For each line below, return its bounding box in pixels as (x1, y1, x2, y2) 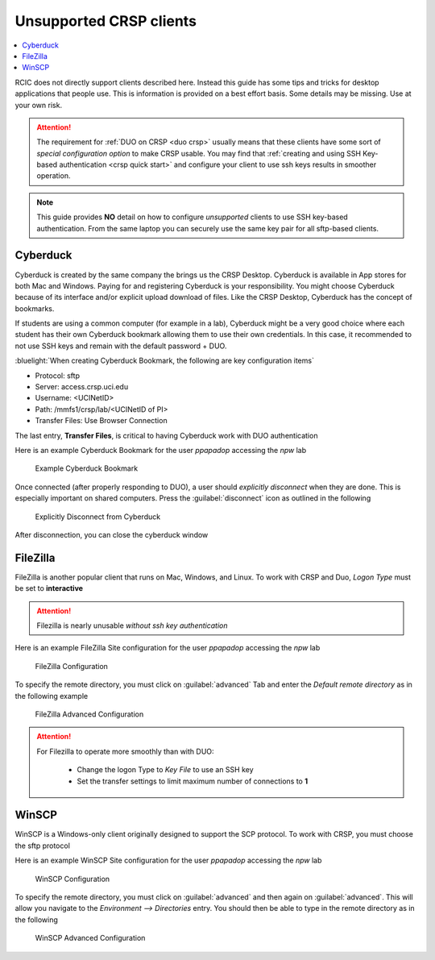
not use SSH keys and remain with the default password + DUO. (14, 341, 227, 351)
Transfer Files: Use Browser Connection (35, 416, 168, 426)
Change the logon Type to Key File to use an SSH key (77, 765, 254, 775)
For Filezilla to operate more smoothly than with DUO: (36, 746, 214, 756)
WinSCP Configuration (35, 874, 110, 883)
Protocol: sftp (35, 371, 81, 380)
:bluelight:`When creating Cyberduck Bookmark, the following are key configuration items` (14, 355, 314, 366)
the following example (14, 691, 89, 700)
